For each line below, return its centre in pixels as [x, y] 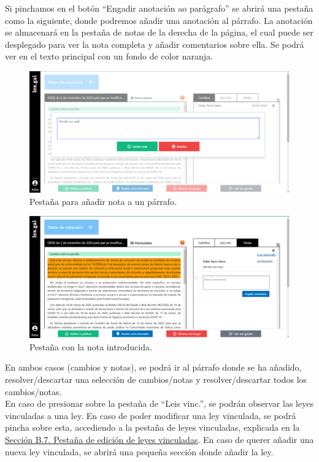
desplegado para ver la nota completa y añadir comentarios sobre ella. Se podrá [155, 44]
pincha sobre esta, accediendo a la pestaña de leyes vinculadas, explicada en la [152, 427]
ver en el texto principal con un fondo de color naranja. [109, 56]
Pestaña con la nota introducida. [91, 346]
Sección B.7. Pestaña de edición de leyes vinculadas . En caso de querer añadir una [159, 439]
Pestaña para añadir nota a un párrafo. [103, 201]
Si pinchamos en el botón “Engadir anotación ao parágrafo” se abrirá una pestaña [159, 8]
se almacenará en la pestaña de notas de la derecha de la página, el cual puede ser [159, 32]
